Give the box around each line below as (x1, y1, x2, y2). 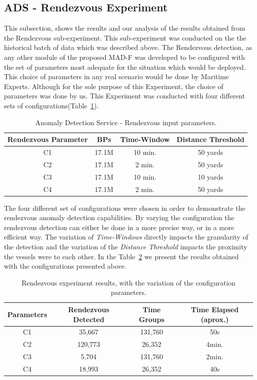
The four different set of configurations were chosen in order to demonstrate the (4, 202, 246, 213)
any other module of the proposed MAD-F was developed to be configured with (4, 51, 245, 62)
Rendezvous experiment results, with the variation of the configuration (21, 277, 236, 287)
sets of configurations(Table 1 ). (4, 100, 99, 110)
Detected (73, 314, 104, 324)
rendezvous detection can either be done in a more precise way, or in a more (4, 222, 234, 232)
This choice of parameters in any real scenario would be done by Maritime (4, 71, 229, 82)
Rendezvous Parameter (7, 134, 88, 144)
